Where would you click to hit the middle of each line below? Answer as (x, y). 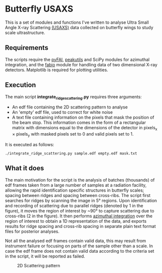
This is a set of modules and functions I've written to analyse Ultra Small (77, 22)
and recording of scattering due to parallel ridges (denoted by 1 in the (74, 205)
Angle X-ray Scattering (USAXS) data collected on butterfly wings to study (79, 27)
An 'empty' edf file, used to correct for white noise (62, 112)
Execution (21, 85)
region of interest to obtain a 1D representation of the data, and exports (76, 221)
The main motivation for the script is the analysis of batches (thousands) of (80, 180)
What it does (25, 168)
